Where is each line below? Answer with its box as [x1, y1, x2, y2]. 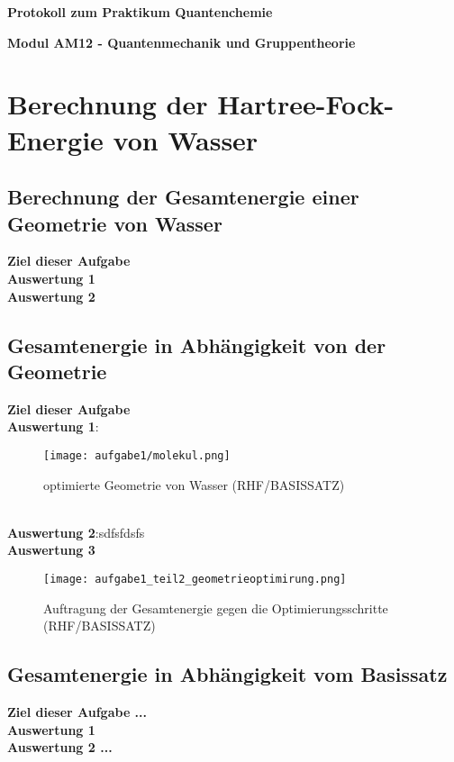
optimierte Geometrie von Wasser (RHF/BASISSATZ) [43, 475, 345, 494]
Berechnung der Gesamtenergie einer [7, 183, 359, 211]
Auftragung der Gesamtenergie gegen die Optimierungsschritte [43, 598, 388, 617]
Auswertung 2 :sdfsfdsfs [7, 522, 145, 541]
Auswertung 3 [7, 540, 95, 559]
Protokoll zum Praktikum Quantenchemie [7, 3, 273, 21]
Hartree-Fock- [217, 86, 395, 122]
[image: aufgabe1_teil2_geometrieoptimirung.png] [43, 572, 347, 585]
